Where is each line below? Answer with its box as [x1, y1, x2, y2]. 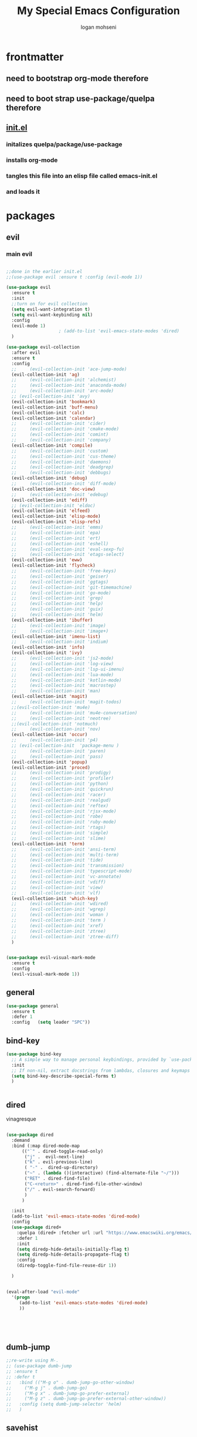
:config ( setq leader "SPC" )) [11, 1020, 91, 1026]
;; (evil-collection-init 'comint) [11, 431, 109, 438]
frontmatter [6, 50, 64, 63]
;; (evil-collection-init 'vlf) [11, 890, 101, 896]
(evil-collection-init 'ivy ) [11, 650, 83, 656]
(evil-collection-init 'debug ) [11, 475, 88, 481]
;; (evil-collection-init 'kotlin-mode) [11, 677, 122, 683]
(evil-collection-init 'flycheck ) [11, 562, 96, 569]
